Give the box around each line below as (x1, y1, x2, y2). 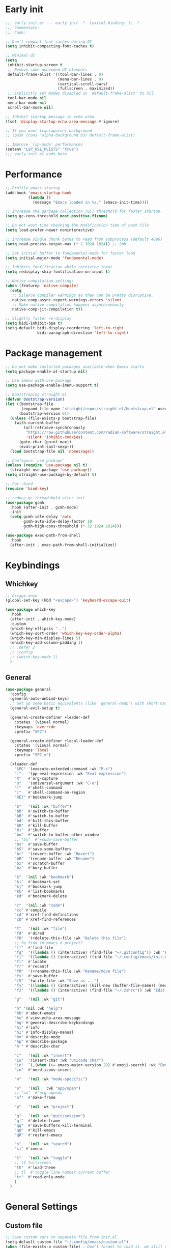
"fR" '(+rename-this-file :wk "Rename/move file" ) (14, 969, 126, 974)
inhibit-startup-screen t (7, 63, 63, 68)
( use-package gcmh (5, 500, 44, 505)
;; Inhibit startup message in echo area (5, 114, 95, 119)
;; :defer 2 (10, 645, 36, 650)
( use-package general (5, 687, 51, 692)
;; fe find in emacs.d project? (14, 940, 83, 945)
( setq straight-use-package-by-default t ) (5, 472, 97, 477)
